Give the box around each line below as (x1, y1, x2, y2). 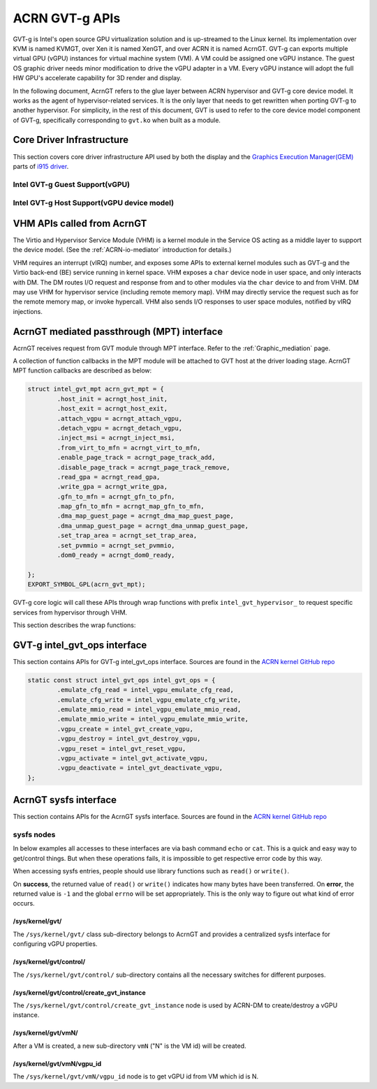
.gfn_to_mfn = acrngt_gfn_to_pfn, (57, 493, 175, 500)
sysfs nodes (13, 830, 56, 840)
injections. (13, 307, 43, 315)
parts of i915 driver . (13, 162, 69, 170)
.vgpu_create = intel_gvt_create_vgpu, (57, 725, 193, 733)
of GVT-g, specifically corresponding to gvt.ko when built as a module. (13, 116, 221, 124)
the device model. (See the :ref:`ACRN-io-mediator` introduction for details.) (13, 246, 232, 254)
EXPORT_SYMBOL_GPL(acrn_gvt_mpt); (27, 580, 146, 589)
